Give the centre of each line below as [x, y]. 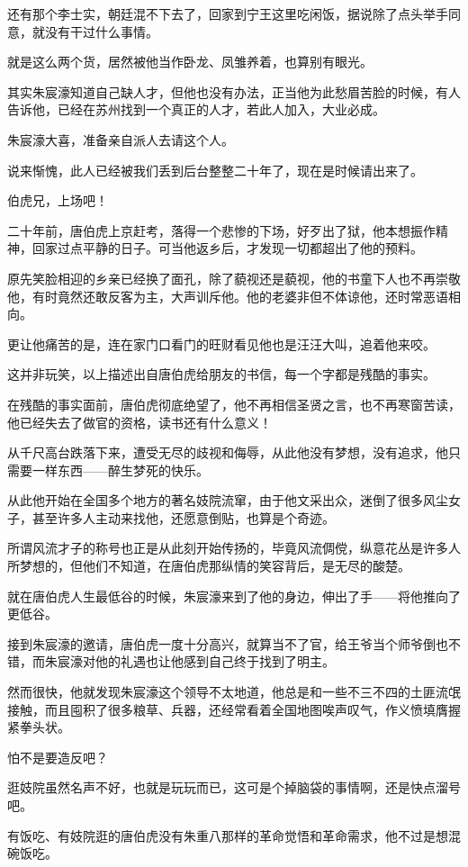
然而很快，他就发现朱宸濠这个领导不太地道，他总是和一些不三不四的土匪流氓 [234, 692]
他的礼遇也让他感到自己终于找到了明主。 [215, 661]
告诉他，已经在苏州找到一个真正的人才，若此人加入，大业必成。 [196, 109]
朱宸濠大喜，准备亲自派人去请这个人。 [121, 139]
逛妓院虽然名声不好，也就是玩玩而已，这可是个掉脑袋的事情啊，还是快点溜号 [234, 787]
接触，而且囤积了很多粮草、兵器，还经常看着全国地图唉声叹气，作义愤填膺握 [234, 709]
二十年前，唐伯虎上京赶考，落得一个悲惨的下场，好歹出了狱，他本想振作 [221, 230]
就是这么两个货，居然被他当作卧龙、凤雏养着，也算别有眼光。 [190, 62]
